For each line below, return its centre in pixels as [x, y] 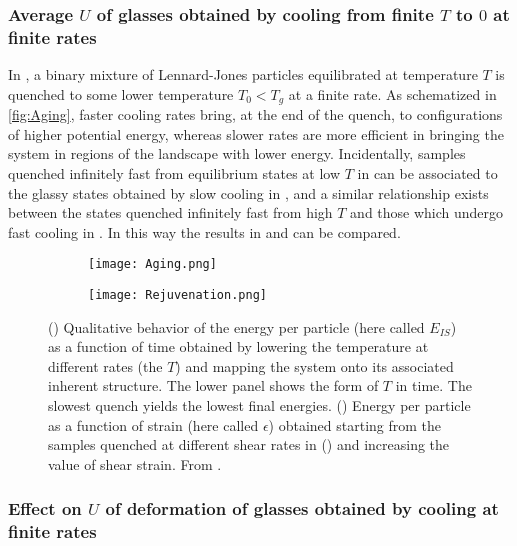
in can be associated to [427, 172]
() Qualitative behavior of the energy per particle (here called [236, 326]
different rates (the [105, 365]
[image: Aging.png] [152, 264]
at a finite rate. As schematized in [392, 93]
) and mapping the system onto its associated [314, 365]
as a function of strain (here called [153, 424]
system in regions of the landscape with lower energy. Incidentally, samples [237, 153]
